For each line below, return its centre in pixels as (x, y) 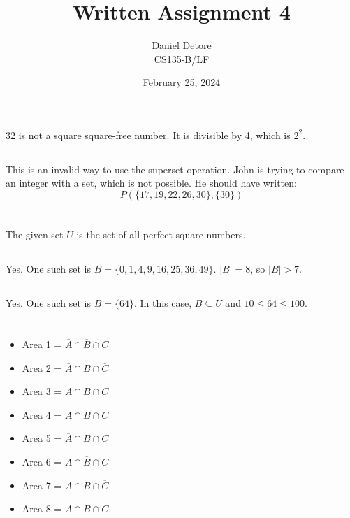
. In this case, (163, 303)
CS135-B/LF (182, 58)
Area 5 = (42, 438)
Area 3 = (42, 391)
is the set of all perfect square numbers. (161, 235)
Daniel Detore (182, 45)
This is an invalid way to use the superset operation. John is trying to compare (175, 169)
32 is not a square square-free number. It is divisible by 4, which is (148, 135)
